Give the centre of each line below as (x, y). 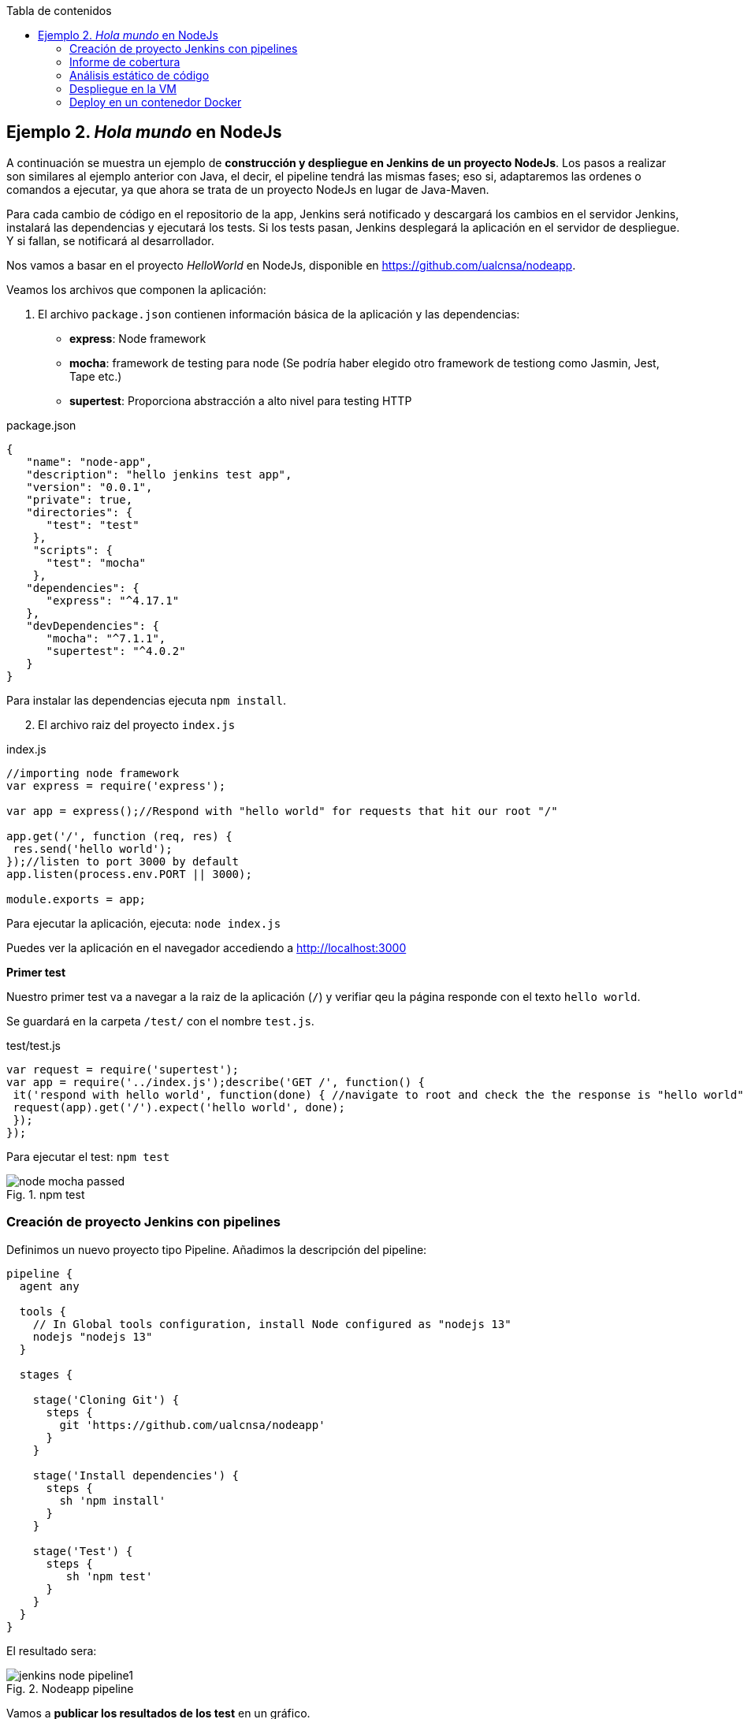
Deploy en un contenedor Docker (156, 102)
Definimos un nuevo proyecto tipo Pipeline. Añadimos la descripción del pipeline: (217, 1249)
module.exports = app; (76, 899)
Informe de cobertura (125, 62)
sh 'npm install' (113, 1500)
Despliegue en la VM (123, 89)
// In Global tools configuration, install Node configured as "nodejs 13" (272, 1324)
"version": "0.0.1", (89, 487)
